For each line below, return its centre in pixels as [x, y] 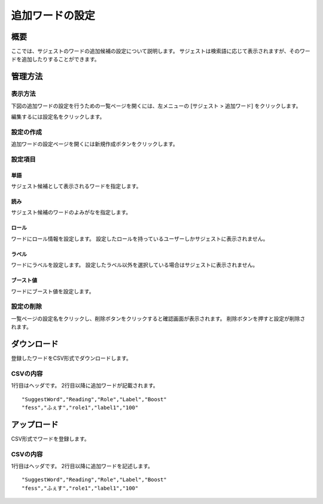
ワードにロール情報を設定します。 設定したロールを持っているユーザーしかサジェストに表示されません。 [140, 238]
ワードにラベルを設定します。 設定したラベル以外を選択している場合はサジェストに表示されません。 [135, 265]
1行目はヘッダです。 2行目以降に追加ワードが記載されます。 [85, 386]
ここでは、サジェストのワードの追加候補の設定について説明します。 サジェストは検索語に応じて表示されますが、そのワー [161, 51]
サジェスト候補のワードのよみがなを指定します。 [71, 213]
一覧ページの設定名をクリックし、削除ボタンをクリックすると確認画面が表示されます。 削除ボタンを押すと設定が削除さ [158, 318]
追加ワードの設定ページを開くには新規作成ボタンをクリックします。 [95, 144]
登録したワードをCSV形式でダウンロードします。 [71, 358]
